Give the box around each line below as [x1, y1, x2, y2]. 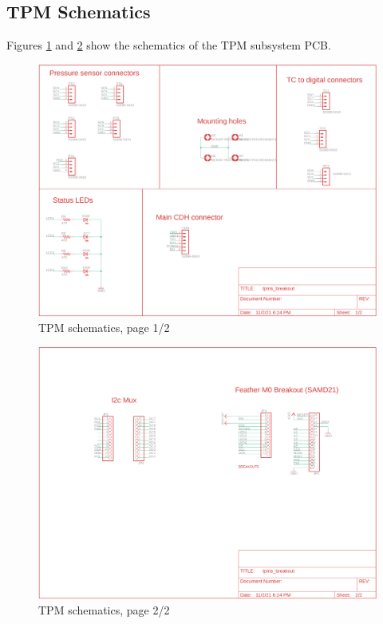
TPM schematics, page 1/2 [38, 319, 170, 336]
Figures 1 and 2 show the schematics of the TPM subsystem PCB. [6, 37, 331, 53]
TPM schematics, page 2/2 [38, 602, 170, 618]
